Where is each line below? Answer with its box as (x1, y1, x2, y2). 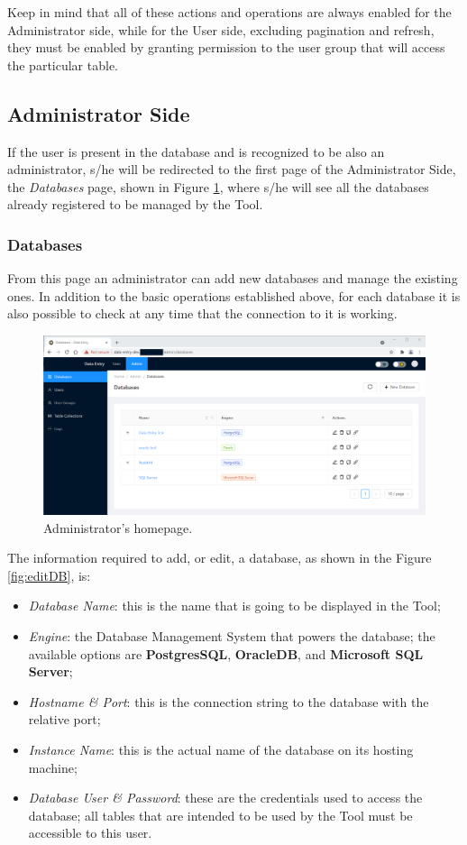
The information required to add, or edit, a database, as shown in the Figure (7, 548, 432, 567)
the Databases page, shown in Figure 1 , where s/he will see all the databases (7, 177, 429, 196)
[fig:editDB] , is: (7, 565, 91, 584)
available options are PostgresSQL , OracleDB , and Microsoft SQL (28, 644, 424, 663)
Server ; (28, 662, 73, 681)
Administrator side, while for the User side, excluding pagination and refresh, (7, 20, 435, 39)
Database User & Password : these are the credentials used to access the (28, 788, 423, 807)
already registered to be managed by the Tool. (7, 195, 263, 214)
